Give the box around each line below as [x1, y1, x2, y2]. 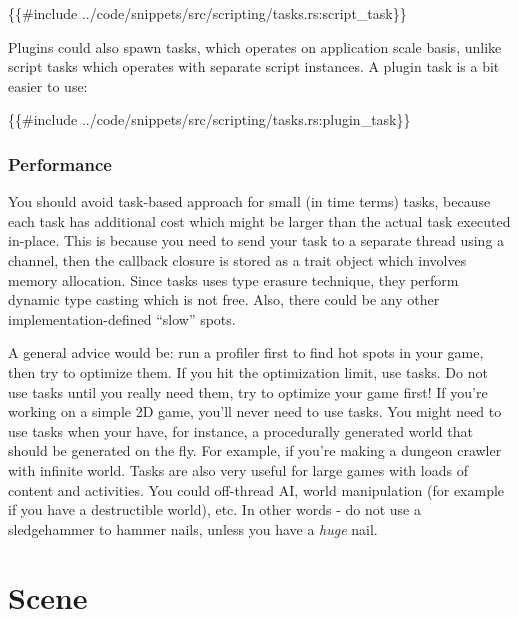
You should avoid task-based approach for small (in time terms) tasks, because [8, 191, 491, 212]
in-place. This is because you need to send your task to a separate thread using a [8, 230, 505, 251]
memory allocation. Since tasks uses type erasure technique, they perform [8, 269, 459, 290]
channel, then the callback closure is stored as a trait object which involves [8, 249, 467, 270]
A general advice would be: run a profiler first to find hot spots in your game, [8, 342, 484, 363]
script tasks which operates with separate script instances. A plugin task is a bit [8, 56, 500, 77]
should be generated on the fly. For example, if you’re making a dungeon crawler [8, 440, 502, 461]
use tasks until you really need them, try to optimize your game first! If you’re [8, 381, 488, 402]
